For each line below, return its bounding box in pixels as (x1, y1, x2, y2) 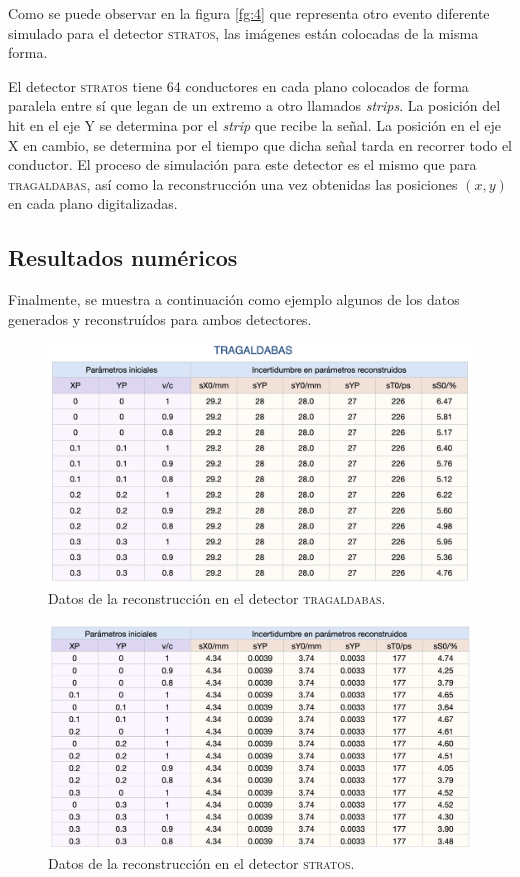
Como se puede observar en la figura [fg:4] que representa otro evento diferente (8, 3, 490, 23)
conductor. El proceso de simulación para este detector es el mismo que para (8, 154, 477, 175)
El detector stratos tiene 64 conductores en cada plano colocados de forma (8, 75, 469, 96)
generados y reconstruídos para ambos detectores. (8, 308, 312, 329)
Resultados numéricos (8, 242, 238, 273)
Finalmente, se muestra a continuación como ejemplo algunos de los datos (8, 289, 460, 310)
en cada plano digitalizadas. (8, 193, 178, 214)
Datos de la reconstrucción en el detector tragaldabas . (48, 587, 386, 608)
